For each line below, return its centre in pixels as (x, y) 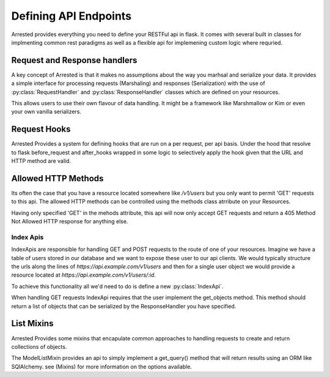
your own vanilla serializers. (46, 112)
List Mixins (32, 323)
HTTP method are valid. (41, 161)
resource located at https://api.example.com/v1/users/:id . (83, 275)
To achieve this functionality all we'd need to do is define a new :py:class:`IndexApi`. (117, 286)
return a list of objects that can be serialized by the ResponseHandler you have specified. (124, 306)
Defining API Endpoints (71, 16)
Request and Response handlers (74, 60)
